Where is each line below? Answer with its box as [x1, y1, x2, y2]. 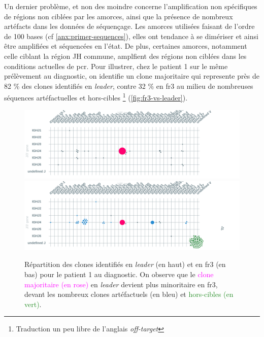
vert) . [24, 298, 42, 309]
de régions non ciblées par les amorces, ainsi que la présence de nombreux [4, 11, 233, 21]
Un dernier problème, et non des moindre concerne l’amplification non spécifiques [4, 1, 257, 11]
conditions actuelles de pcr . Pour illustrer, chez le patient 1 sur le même [4, 60, 228, 71]
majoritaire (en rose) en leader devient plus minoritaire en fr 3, [24, 279, 218, 289]
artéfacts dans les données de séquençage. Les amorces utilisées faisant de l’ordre [4, 21, 255, 31]
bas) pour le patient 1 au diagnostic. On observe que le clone [24, 269, 214, 279]
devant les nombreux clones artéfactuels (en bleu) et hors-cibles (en [24, 289, 234, 299]
